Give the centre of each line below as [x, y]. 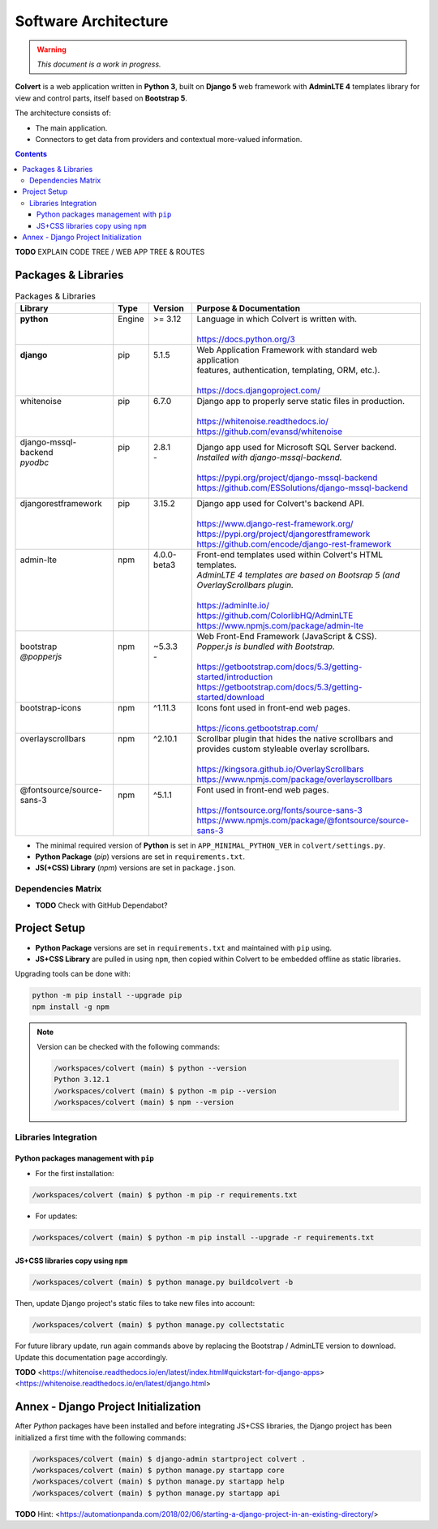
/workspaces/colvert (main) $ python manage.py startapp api [156, 1493]
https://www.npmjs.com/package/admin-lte [280, 625]
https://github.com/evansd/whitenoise [270, 432]
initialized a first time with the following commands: [101, 1437]
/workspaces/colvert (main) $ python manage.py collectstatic [158, 1325]
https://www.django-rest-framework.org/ [275, 523]
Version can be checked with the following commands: [129, 1047]
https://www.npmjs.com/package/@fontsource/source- [303, 820]
